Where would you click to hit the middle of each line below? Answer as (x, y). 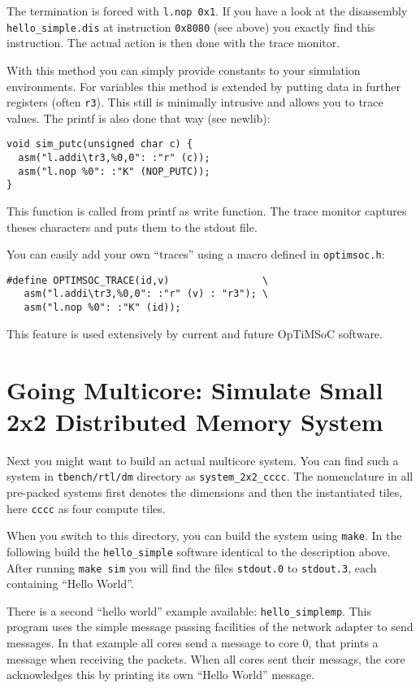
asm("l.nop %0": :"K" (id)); (102, 308)
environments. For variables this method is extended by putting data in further (204, 86)
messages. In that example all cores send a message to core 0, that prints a (193, 642)
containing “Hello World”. (70, 583)
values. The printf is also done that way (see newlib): (139, 118)
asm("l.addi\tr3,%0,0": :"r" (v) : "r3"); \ (146, 294)
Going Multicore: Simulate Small (195, 389)
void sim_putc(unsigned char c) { (100, 144)
